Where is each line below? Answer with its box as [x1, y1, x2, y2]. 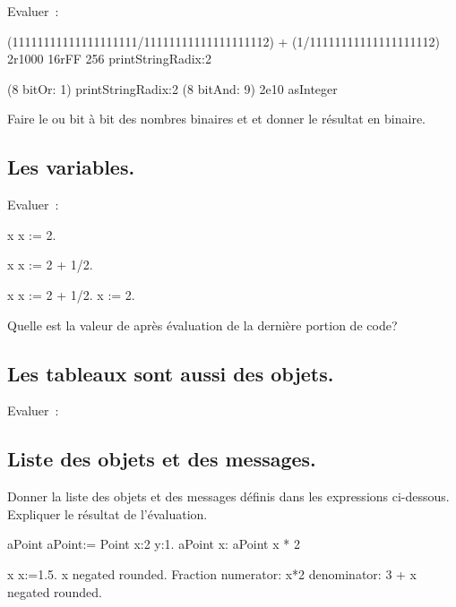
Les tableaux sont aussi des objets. [7, 359, 334, 387]
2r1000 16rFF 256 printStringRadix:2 [7, 49, 211, 68]
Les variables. [7, 153, 135, 181]
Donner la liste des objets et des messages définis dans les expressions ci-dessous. [7, 487, 450, 506]
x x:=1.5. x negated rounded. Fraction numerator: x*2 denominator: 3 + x [7, 564, 417, 583]
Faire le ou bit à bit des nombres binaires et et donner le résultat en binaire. [7, 109, 426, 128]
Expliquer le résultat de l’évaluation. [7, 504, 208, 523]
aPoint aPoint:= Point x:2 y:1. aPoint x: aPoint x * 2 [7, 534, 300, 553]
